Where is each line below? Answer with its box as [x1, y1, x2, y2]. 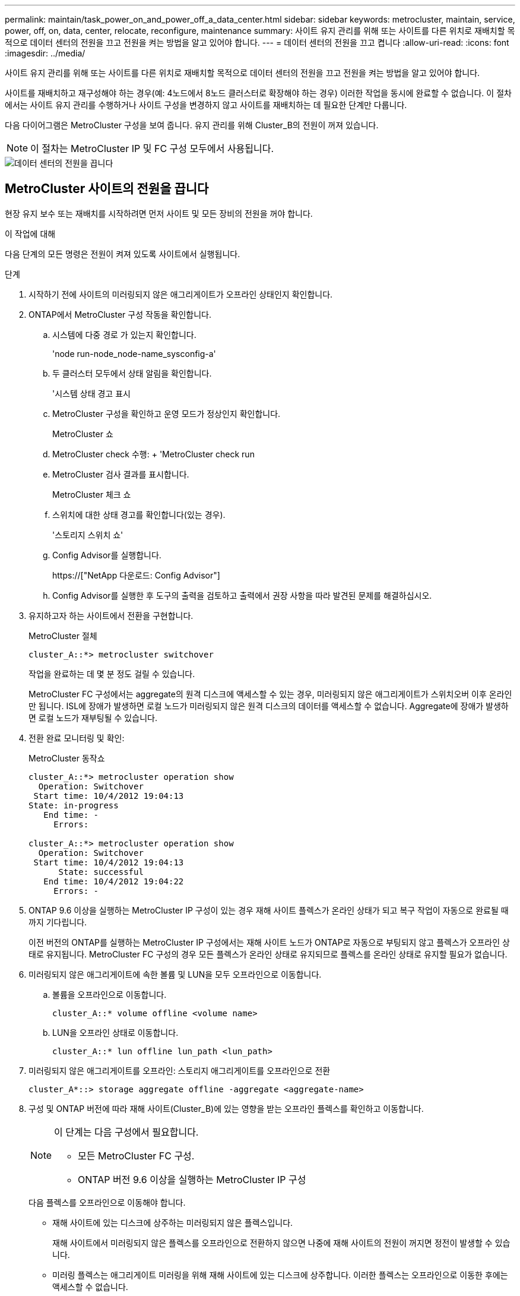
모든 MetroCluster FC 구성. [78, 1149, 195, 1162]
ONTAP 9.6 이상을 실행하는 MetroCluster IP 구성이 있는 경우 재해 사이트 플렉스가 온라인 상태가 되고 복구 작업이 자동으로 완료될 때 [28, 905, 509, 915]
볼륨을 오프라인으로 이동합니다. [52, 989, 167, 1000]
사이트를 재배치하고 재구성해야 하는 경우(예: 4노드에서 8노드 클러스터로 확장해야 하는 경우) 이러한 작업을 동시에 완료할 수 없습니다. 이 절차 [5, 88, 512, 98]
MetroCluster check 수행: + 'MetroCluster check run [52, 448, 255, 459]
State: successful [58, 867, 144, 877]
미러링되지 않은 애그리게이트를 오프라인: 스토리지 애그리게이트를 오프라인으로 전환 [28, 1065, 331, 1076]
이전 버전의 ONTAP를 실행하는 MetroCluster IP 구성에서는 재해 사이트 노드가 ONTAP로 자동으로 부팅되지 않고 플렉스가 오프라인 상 [28, 937, 510, 947]
